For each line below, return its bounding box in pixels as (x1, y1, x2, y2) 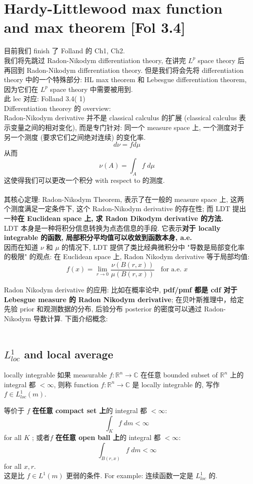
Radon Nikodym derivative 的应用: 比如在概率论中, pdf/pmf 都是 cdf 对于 (4, 285, 237, 295)
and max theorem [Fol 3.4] (4, 17, 186, 37)
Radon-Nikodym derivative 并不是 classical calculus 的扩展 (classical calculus (4, 112, 237, 123)
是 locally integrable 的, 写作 (132, 379, 220, 389)
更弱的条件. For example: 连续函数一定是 (66, 470, 193, 481)
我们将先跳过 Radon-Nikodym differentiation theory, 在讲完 (4, 55, 186, 65)
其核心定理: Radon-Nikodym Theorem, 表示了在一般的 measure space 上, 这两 (4, 194, 244, 204)
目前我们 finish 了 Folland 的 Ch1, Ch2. (4, 45, 125, 56)
